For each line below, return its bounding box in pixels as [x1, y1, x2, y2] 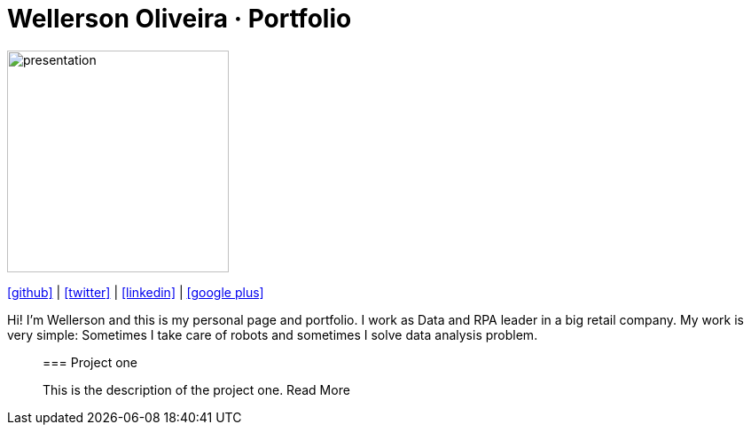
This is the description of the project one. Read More [43, 381, 350, 397]
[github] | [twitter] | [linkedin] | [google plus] [7, 284, 264, 300]
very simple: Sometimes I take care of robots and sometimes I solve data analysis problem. [7, 326, 538, 342]
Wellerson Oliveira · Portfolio [7, 4, 352, 34]
